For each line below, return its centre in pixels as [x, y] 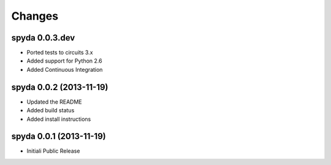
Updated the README [54, 102]
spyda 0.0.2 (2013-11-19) [60, 87]
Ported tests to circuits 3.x [60, 53]
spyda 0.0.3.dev [43, 38]
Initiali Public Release [53, 151]
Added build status [51, 110]
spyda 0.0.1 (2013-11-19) [59, 136]
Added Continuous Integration [65, 69]
